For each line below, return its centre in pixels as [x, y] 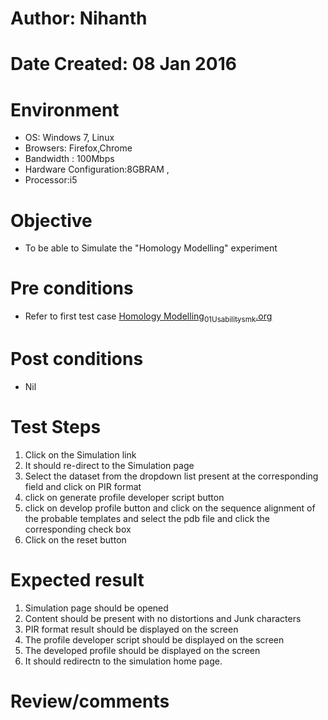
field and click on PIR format [83, 486]
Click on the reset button [75, 539]
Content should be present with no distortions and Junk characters [163, 618]
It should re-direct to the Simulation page [109, 465]
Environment [65, 109]
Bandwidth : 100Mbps [69, 159]
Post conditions [77, 359]
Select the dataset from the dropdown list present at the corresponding [171, 476]
